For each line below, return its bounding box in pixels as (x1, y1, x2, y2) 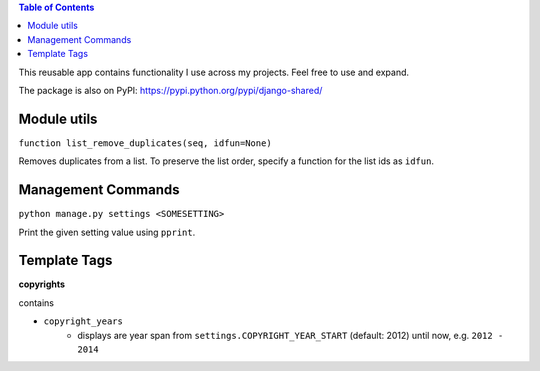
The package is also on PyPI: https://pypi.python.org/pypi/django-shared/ (18, 84, 323, 96)
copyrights (18, 278, 65, 290)
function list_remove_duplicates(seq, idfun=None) (18, 137, 272, 149)
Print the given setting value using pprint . (18, 226, 196, 238)
